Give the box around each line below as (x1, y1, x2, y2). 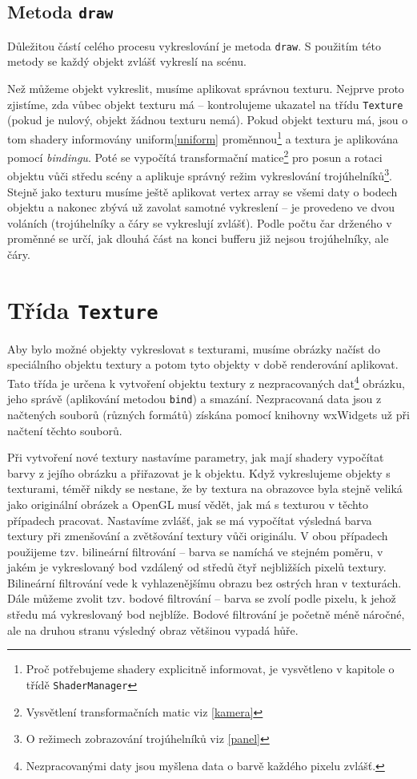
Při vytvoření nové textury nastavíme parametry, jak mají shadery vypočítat (7, 449, 384, 466)
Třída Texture (7, 293, 158, 325)
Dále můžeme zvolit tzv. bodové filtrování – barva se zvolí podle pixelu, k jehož (7, 590, 396, 607)
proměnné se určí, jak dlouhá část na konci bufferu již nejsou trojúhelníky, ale (7, 230, 389, 247)
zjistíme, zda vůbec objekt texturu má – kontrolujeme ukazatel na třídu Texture (7, 95, 403, 112)
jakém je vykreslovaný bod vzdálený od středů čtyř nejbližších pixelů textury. (7, 559, 387, 575)
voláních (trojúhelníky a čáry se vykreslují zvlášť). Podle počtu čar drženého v (7, 214, 392, 231)
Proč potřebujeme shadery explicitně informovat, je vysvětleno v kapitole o (26, 660, 395, 677)
